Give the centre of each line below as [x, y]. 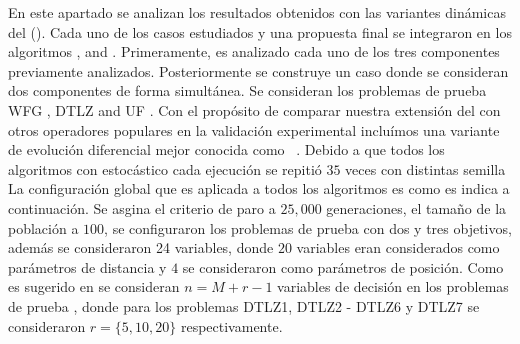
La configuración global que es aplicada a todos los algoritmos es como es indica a [259, 188]
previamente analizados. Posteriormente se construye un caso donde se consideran [258, 70]
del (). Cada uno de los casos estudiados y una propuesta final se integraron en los [260, 31]
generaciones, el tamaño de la [416, 207]
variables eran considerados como [398, 247]
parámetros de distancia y [87, 266]
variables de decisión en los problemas [393, 286]
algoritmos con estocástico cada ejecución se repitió [165, 168]
